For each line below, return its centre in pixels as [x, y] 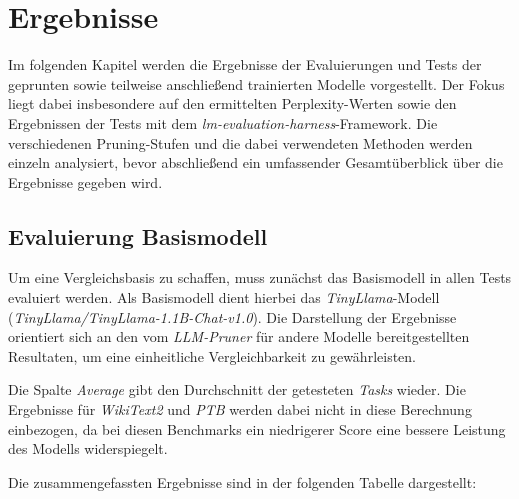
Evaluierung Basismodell [138, 235]
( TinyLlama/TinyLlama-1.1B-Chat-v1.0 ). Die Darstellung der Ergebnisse [232, 316]
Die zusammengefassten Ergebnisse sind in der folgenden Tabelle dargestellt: [242, 481]
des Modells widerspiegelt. [88, 448]
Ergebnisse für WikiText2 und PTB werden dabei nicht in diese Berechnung [240, 409]
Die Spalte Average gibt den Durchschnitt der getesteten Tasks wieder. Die [237, 389]
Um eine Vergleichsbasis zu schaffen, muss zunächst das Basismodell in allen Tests [260, 277]
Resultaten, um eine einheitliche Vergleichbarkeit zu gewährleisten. [212, 355]
